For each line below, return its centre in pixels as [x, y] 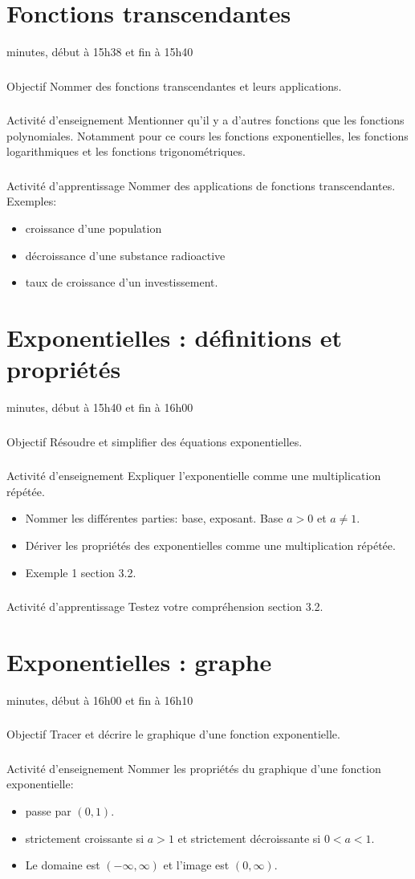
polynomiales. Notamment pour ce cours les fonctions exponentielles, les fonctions [207, 135]
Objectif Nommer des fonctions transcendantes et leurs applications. [174, 85]
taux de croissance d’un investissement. [122, 282]
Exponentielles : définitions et [175, 338]
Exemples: [32, 201]
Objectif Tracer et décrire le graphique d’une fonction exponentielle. [173, 734]
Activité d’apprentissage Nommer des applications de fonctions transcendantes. [201, 185]
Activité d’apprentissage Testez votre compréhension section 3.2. [165, 606]
